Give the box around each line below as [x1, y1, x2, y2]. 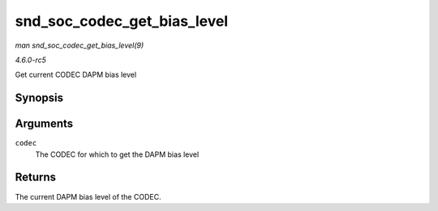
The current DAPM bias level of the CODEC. [15, 192, 161, 201]
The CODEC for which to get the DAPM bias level [35, 150, 200, 159]
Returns [15, 171, 57, 184]
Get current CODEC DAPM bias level [15, 70, 137, 80]
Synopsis [15, 91, 64, 105]
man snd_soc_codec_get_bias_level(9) [15, 40, 144, 50]
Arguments [15, 117, 74, 131]
